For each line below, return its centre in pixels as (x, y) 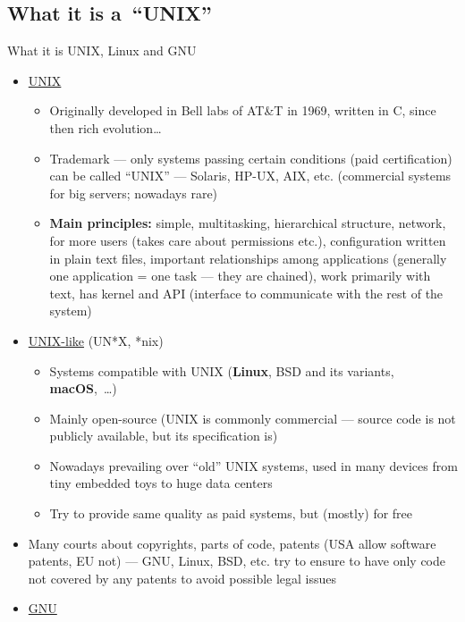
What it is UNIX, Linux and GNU (102, 50)
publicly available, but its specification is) (164, 436)
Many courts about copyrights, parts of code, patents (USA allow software (232, 543)
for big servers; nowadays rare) (134, 193)
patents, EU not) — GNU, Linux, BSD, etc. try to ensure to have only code (237, 561)
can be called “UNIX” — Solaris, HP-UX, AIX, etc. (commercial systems (250, 176)
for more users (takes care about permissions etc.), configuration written (248, 240)
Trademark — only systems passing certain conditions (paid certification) (251, 158)
